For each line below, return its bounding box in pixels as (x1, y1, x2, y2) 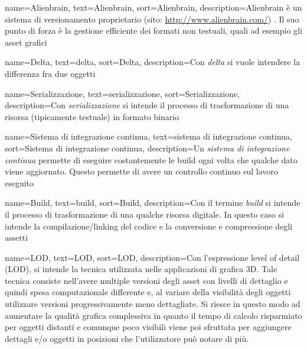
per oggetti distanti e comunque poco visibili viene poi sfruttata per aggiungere (5, 321, 292, 333)
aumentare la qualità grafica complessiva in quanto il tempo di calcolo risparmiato (5, 309, 302, 321)
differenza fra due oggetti (5, 67, 96, 79)
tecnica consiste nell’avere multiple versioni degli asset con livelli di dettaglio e (5, 274, 288, 286)
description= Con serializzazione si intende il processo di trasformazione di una (5, 99, 289, 111)
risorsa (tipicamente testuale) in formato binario (5, 110, 179, 122)
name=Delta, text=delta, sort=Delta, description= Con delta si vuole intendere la (5, 56, 300, 68)
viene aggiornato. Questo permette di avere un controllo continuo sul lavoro (5, 165, 278, 177)
